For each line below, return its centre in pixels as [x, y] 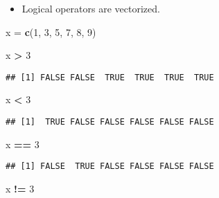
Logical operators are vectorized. [91, 8]
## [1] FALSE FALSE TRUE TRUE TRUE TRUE [110, 77]
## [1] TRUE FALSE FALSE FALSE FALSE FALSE [110, 122]
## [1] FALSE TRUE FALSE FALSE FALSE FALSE [110, 166]
